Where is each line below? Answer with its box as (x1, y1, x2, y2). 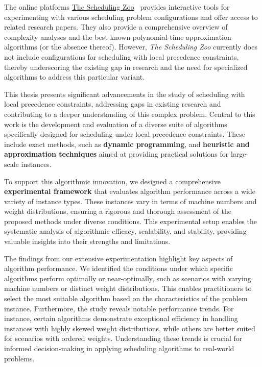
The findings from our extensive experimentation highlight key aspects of (4, 253, 233, 263)
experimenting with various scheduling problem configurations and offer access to (4, 11, 258, 22)
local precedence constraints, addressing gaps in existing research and (4, 99, 221, 109)
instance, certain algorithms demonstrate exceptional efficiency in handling (4, 313, 238, 324)
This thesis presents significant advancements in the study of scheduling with (4, 88, 245, 99)
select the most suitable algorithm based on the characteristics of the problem (4, 293, 248, 304)
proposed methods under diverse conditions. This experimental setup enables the (4, 215, 257, 226)
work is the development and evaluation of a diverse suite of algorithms (4, 118, 227, 129)
